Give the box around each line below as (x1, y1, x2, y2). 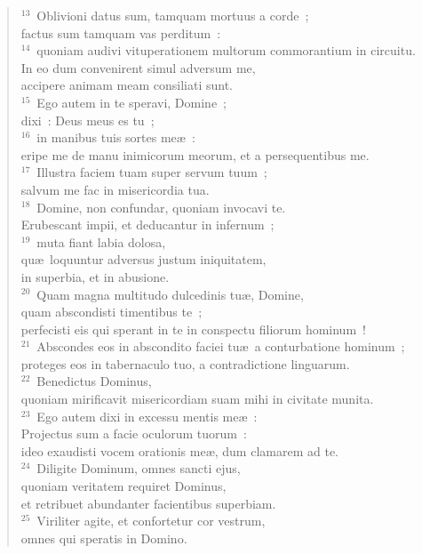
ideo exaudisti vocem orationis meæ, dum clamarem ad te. (20, 441, 338, 460)
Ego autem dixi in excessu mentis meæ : (36, 406, 258, 425)
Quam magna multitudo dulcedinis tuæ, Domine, (36, 285, 304, 303)
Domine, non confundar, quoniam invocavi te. (36, 197, 286, 216)
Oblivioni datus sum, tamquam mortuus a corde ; (36, 6, 309, 24)
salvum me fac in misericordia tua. (20, 180, 210, 198)
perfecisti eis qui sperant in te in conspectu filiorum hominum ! (20, 319, 366, 338)
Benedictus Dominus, (36, 372, 152, 390)
